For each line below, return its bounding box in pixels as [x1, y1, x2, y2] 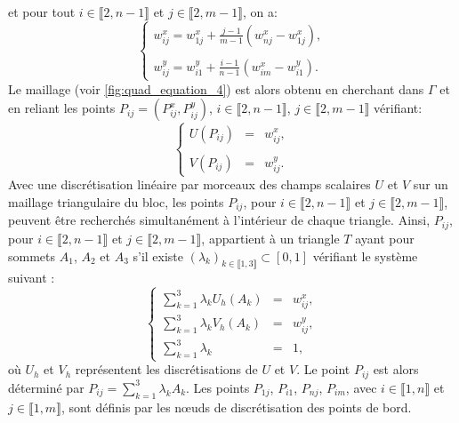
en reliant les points [8, 99, 116, 117]
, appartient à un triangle [201, 228, 340, 247]
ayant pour [355, 228, 415, 247]
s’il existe [133, 246, 184, 265]
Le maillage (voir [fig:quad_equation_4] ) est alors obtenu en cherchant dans [8, 79, 424, 98]
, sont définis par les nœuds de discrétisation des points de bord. [60, 397, 412, 416]
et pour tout [8, 3, 76, 20]
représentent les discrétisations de [75, 360, 258, 379]
